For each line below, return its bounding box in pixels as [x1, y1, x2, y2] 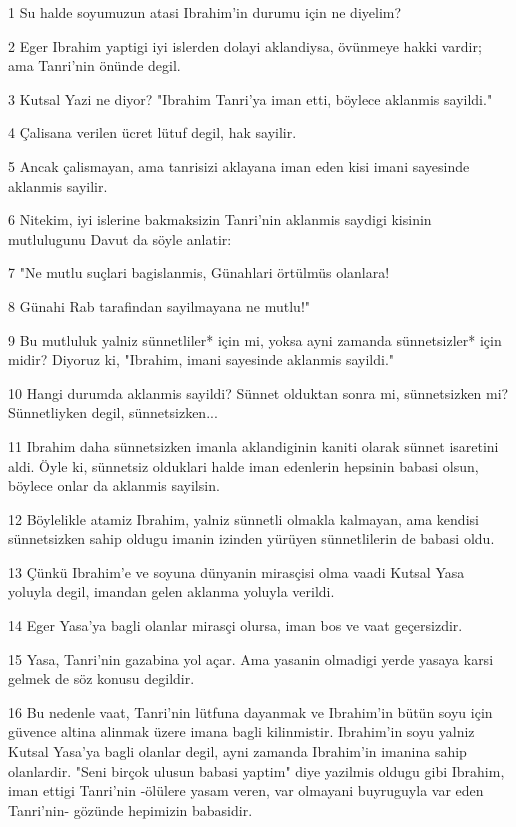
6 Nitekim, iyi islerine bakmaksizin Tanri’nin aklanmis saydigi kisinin [8, 209, 432, 230]
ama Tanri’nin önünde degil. [8, 55, 181, 76]
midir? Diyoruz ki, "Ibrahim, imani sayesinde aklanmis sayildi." [8, 349, 395, 370]
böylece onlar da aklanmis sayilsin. [8, 475, 220, 496]
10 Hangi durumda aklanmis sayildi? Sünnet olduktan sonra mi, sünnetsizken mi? [8, 382, 509, 403]
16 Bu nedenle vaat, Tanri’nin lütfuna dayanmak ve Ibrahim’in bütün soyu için [8, 701, 493, 722]
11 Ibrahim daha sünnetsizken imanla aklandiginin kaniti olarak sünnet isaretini [8, 435, 499, 456]
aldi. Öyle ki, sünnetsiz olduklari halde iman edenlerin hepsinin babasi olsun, [8, 455, 479, 476]
